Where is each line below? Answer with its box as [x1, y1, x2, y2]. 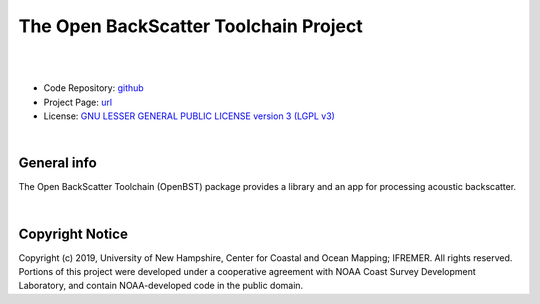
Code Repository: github [43, 82, 144, 94]
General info [18, 155, 97, 172]
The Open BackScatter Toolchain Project [18, 15, 364, 37]
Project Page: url [43, 96, 113, 108]
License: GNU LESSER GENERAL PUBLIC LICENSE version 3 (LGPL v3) [43, 110, 335, 122]
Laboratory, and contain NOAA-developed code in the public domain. [18, 280, 304, 292]
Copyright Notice [18, 225, 129, 242]
